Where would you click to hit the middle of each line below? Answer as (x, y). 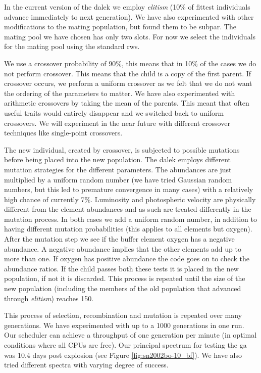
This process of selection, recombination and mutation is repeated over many (123, 315)
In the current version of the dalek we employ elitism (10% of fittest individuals (127, 7)
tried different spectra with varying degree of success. (86, 365)
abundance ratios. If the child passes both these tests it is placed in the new (121, 268)
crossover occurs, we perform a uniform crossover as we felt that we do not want (128, 83)
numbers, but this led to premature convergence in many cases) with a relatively (129, 189)
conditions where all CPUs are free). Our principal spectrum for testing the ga (125, 345)
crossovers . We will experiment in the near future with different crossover (117, 123)
